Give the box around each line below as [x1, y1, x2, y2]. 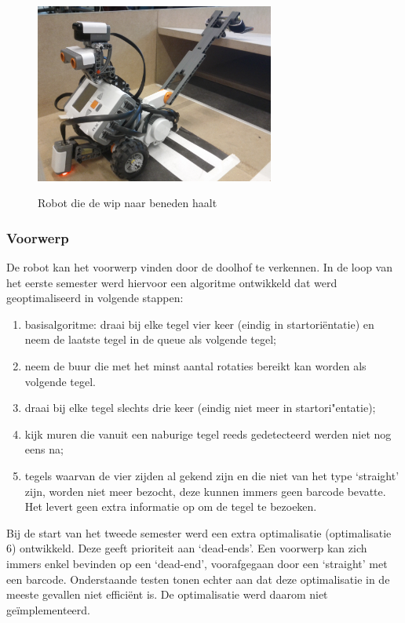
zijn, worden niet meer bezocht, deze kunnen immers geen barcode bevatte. [24, 483, 386, 499]
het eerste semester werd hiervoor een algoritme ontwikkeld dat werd [6, 274, 337, 290]
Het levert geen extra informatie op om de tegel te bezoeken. [24, 498, 317, 515]
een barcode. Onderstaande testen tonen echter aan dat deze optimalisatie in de [6, 570, 390, 587]
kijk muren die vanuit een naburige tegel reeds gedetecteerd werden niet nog [24, 425, 392, 442]
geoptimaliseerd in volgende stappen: [6, 290, 184, 306]
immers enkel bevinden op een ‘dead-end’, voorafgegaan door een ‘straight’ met [6, 555, 388, 571]
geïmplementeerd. [6, 601, 90, 618]
